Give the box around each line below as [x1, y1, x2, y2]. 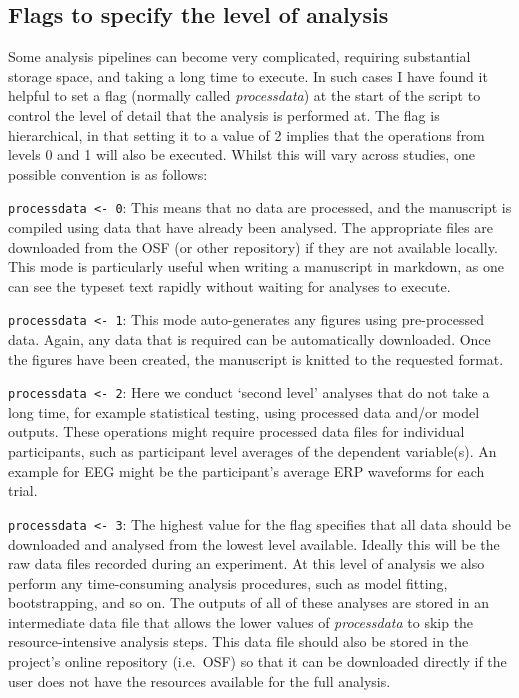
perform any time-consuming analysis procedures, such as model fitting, [8, 572, 448, 593]
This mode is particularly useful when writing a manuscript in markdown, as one [8, 256, 505, 277]
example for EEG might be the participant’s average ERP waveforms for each [8, 460, 485, 481]
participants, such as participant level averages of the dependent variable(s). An [8, 441, 497, 462]
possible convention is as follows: [8, 163, 208, 184]
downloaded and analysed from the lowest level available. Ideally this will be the [8, 533, 500, 554]
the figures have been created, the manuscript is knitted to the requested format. [8, 348, 504, 369]
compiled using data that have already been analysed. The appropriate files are [8, 217, 493, 238]
